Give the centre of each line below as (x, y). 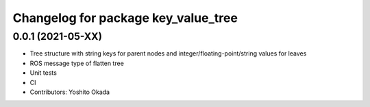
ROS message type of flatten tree (77, 63)
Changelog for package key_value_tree (125, 18)
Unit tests (44, 73)
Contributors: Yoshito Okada (70, 92)
